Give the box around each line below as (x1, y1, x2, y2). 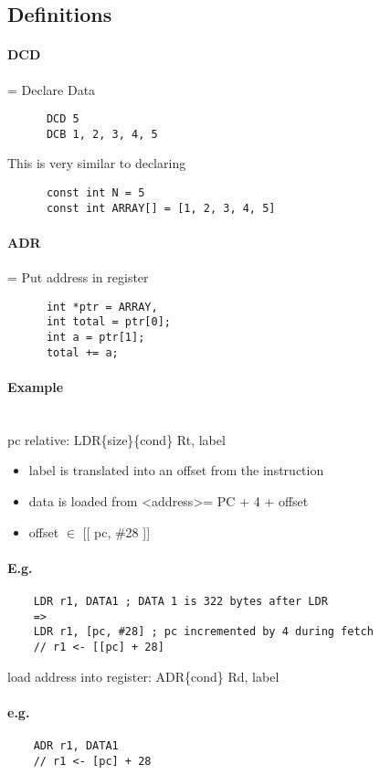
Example (7, 377, 64, 396)
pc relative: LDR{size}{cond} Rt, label (7, 430, 226, 449)
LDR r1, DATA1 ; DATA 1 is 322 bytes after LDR (33, 594, 328, 608)
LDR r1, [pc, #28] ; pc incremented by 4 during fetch (33, 625, 374, 639)
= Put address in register (7, 268, 149, 287)
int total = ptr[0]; (46, 315, 171, 329)
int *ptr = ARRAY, (46, 300, 158, 313)
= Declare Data (7, 80, 96, 99)
